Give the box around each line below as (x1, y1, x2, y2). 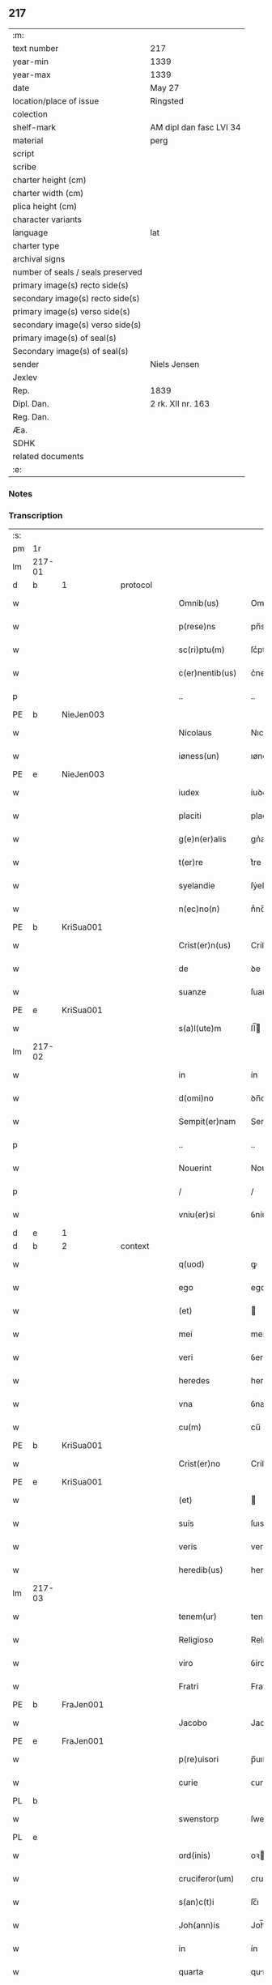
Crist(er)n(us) (178, 939, 232, 951)
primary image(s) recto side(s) (12, 279, 130, 291)
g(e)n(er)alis (178, 833, 227, 845)
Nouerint (178, 1162, 212, 1174)
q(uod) (178, 1259, 205, 1270)
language (12, 227, 49, 238)
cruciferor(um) (178, 1873, 235, 1885)
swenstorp (178, 1813, 219, 1825)
